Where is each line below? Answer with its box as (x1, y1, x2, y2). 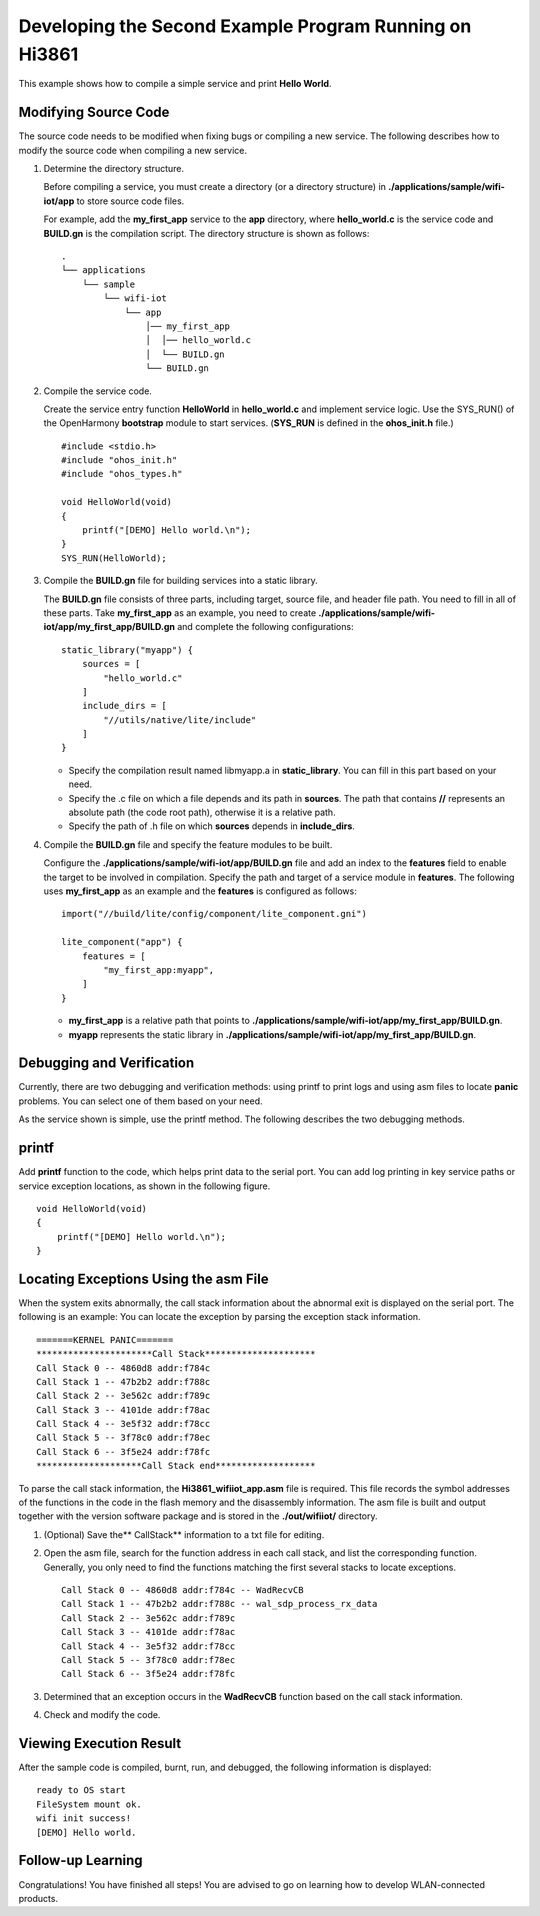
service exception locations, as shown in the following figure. (18, 1180, 271, 1192)
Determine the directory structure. (43, 163, 185, 175)
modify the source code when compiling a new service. (18, 144, 247, 156)
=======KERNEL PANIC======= (36, 1334, 174, 1345)
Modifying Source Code (18, 104, 170, 121)
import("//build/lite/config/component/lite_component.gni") (61, 908, 367, 920)
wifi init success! (36, 1813, 132, 1824)
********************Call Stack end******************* (36, 1460, 316, 1472)
